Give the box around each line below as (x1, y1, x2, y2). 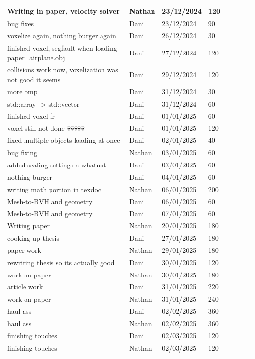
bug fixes (7, 18, 34, 28)
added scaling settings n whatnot (7, 159, 106, 169)
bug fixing (7, 147, 38, 158)
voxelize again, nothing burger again (7, 30, 116, 41)
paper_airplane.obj (7, 52, 65, 62)
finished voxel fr (7, 110, 55, 121)
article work (7, 281, 43, 292)
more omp (7, 86, 38, 96)
